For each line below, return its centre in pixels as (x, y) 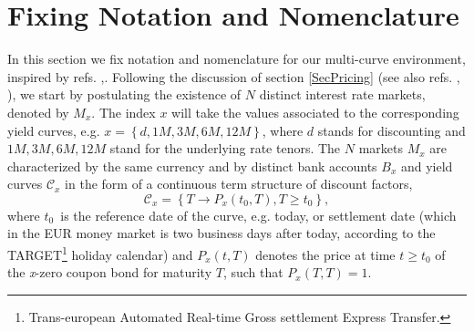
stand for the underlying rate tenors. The (225, 148)
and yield (427, 166)
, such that (253, 272)
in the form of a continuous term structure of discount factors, (239, 184)
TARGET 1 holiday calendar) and (100, 253)
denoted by (38, 112)
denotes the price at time (325, 254)
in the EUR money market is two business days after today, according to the (222, 233)
